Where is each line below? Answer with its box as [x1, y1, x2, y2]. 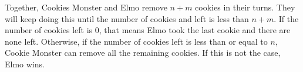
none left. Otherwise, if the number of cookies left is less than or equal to [5, 35, 268, 47]
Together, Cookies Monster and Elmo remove [5, 1, 167, 13]
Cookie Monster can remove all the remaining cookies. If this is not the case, [5, 46, 281, 59]
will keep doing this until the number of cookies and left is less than [5, 12, 249, 24]
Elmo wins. [5, 57, 45, 70]
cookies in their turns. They [195, 1, 295, 13]
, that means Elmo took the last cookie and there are [99, 24, 291, 36]
